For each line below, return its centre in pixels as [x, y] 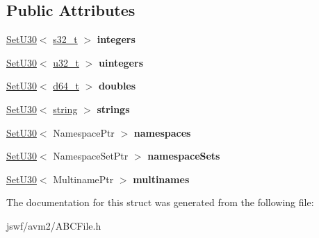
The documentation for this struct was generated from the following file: [160, 202]
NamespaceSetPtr [91, 156]
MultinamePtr [83, 179]
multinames [161, 179]
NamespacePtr [84, 132]
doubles [117, 86]
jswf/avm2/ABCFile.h [54, 225]
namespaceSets [184, 156]
